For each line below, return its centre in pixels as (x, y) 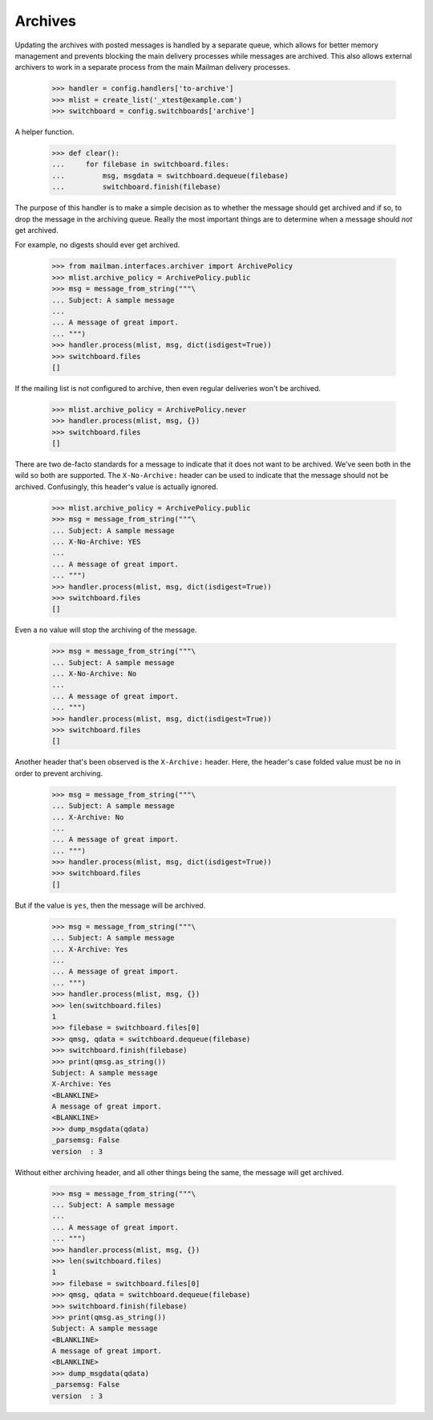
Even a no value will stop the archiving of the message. (106, 630)
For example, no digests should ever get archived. (97, 245)
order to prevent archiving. (59, 773)
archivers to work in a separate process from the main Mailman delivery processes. (152, 67)
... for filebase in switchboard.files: (141, 164)
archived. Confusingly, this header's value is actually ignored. (116, 487)
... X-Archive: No (88, 817)
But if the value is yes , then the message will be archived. (110, 905)
